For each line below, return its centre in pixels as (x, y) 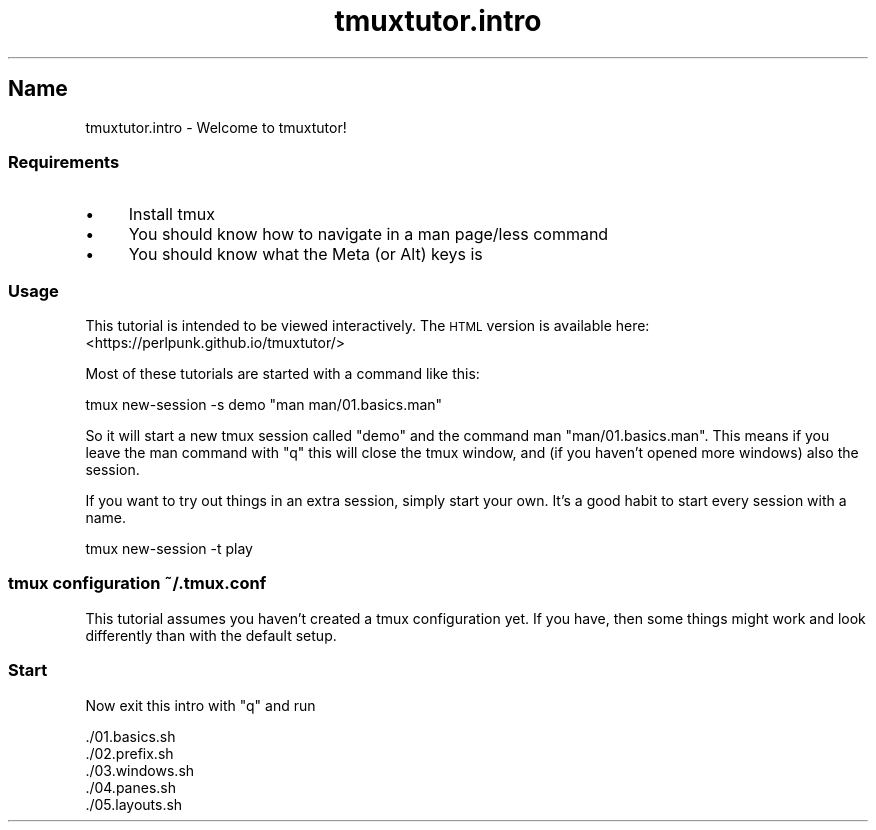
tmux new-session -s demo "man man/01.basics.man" (264, 405)
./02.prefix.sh (129, 753)
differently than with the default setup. (211, 635)
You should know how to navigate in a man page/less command (368, 234)
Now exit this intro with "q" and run (200, 705)
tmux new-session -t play (169, 549)
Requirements (64, 161)
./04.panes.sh (131, 787)
